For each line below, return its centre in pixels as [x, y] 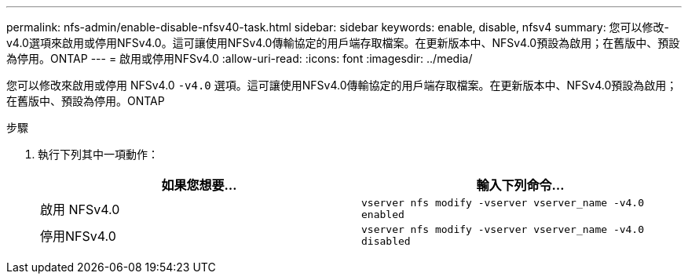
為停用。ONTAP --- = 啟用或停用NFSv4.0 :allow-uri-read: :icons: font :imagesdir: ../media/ [240, 58]
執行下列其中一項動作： [98, 154]
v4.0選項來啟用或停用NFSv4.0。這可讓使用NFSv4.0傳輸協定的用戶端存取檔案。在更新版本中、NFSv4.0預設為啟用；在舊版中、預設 [343, 43]
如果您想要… [199, 185]
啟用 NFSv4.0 [80, 209]
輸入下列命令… [520, 185]
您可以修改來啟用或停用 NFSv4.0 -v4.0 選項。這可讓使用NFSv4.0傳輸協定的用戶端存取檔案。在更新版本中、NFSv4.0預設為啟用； [342, 85]
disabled [386, 241]
